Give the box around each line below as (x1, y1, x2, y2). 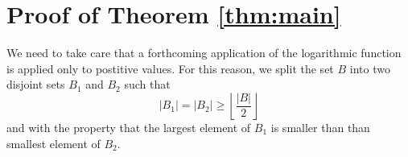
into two (349, 60, 390, 76)
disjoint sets (6, 76, 65, 93)
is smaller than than (270, 118, 370, 135)
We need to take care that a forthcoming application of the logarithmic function (6, 44, 402, 61)
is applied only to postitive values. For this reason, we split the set (6, 60, 334, 76)
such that (124, 76, 171, 93)
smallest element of (6, 134, 101, 151)
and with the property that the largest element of (6, 118, 251, 135)
